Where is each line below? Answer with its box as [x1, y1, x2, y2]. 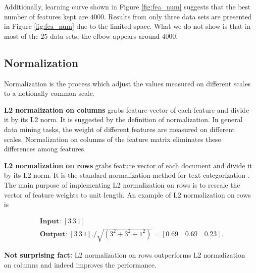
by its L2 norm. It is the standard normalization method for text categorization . [4, 170, 250, 180]
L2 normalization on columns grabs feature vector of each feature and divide [4, 104, 249, 115]
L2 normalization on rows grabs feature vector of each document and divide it [4, 160, 252, 170]
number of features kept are [4, 11, 88, 21]
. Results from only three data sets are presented [104, 11, 252, 21]
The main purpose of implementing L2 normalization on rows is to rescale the [4, 179, 240, 190]
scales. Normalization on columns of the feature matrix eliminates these [4, 134, 221, 144]
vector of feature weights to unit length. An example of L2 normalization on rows [4, 189, 251, 200]
